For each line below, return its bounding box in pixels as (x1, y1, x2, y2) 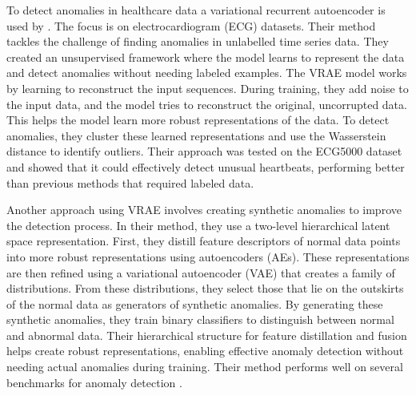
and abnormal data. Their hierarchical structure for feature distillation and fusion (6, 326, 407, 343)
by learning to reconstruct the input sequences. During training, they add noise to (6, 79, 409, 96)
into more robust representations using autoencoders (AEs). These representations (6, 248, 410, 265)
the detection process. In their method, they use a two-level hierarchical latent (6, 216, 390, 233)
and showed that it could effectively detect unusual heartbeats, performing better (6, 158, 405, 175)
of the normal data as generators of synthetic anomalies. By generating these (6, 295, 383, 312)
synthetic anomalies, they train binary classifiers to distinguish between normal (6, 311, 394, 328)
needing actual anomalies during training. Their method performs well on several (6, 358, 403, 375)
